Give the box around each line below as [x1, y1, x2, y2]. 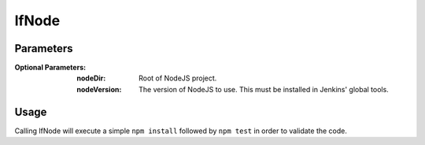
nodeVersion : [76, 84, 122, 94]
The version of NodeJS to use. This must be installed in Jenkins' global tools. [139, 84, 389, 94]
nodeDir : [76, 73, 106, 83]
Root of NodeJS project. [139, 73, 217, 83]
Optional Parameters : [14, 63, 87, 72]
